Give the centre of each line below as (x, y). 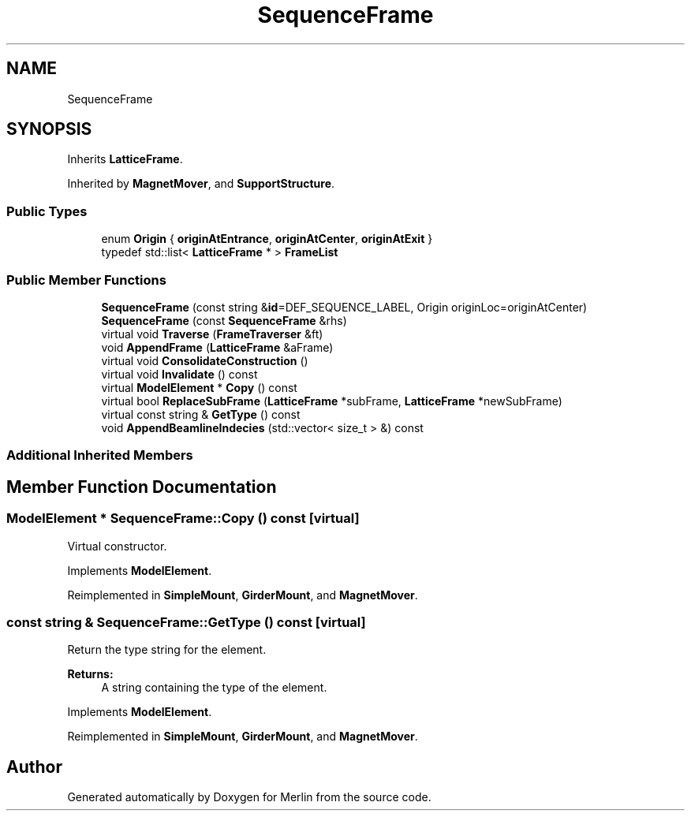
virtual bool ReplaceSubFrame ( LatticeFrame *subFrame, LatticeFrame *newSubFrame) (332, 401)
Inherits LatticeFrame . (125, 159)
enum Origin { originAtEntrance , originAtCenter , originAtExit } (267, 239)
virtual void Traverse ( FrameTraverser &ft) (212, 334)
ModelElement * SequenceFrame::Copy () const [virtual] (183, 519)
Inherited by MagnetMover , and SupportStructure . (201, 184)
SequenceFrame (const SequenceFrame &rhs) (224, 320)
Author (34, 767)
